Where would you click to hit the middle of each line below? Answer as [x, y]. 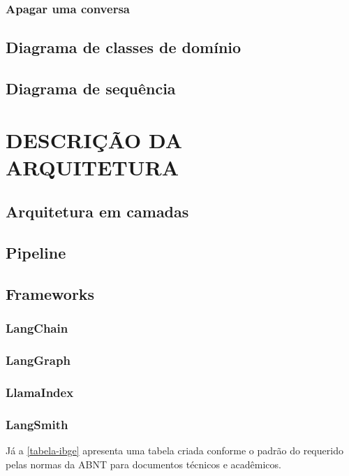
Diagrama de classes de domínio [124, 47]
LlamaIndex [40, 392]
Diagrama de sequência [91, 88]
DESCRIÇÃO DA [94, 139]
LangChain [37, 328]
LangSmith [37, 424]
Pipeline [36, 253]
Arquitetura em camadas [97, 211]
